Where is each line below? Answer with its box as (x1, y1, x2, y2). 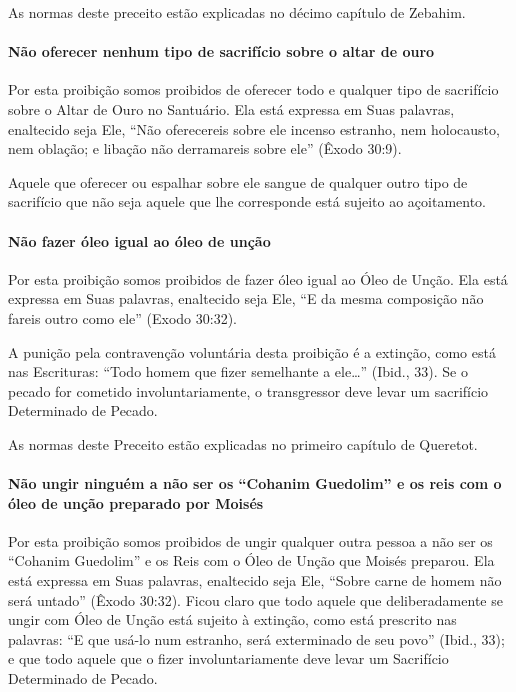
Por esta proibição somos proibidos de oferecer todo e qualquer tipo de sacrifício (8, 79, 499, 100)
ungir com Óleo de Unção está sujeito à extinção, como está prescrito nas (8, 609, 457, 630)
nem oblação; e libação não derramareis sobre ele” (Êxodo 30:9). (8, 138, 402, 159)
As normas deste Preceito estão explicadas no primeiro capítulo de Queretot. (8, 433, 478, 454)
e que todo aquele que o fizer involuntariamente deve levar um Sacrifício (8, 648, 449, 669)
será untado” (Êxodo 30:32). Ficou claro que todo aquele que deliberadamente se (8, 589, 503, 610)
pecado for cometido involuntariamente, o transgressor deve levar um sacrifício (8, 380, 489, 401)
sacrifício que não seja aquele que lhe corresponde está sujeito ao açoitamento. (8, 191, 487, 212)
